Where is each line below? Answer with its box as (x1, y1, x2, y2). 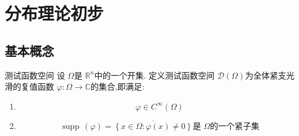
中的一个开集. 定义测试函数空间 (94, 69, 214, 81)
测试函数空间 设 (5, 69, 65, 81)
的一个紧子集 (210, 122, 260, 131)
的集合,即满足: (90, 80, 145, 93)
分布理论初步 (5, 1, 104, 25)
